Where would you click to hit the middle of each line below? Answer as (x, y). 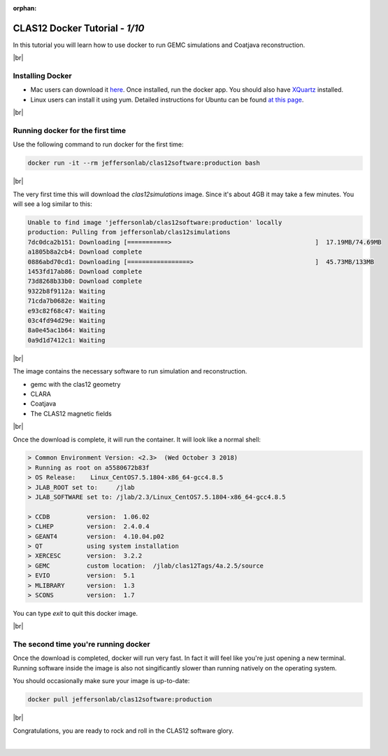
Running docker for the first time (69, 130)
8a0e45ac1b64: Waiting (66, 330)
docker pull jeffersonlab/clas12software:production (120, 700)
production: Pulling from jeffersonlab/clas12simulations (129, 232)
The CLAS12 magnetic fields (71, 413)
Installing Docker (43, 76)
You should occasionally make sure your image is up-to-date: (101, 681)
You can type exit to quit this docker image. (76, 613)
